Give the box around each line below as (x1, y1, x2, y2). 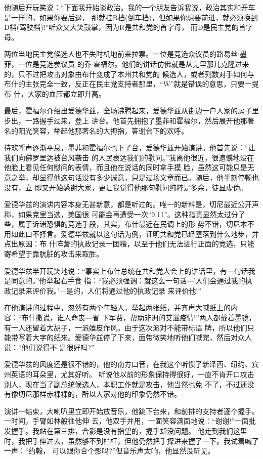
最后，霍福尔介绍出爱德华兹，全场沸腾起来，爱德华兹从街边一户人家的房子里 (4, 105, 259, 116)
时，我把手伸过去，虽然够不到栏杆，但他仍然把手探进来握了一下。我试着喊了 (4, 435, 259, 446)
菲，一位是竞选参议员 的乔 (4, 58, 92, 69)
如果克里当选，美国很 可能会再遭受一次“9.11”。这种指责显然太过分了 (18, 208, 245, 219)
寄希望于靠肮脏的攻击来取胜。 (4, 248, 103, 259)
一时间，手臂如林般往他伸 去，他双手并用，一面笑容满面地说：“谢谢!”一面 (4, 415, 249, 426)
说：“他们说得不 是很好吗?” (4, 342, 95, 352)
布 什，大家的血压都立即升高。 (4, 88, 106, 99)
